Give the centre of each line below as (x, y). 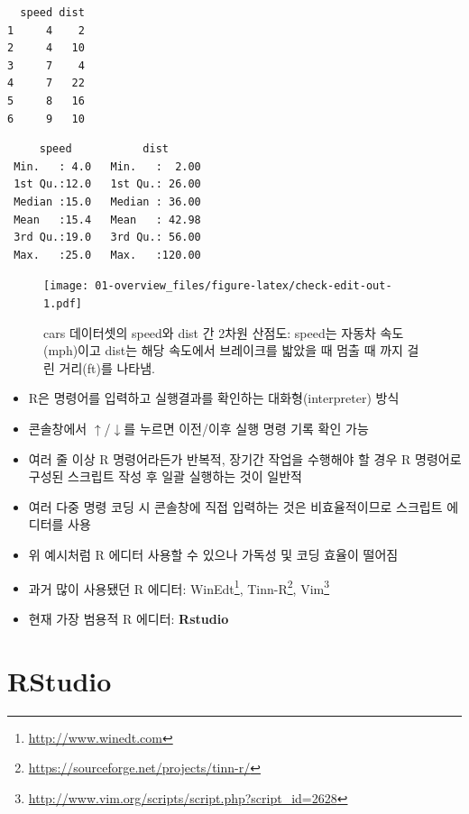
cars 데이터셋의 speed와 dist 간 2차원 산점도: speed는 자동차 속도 (224, 332)
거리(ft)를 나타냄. (107, 367)
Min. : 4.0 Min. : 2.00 (107, 166)
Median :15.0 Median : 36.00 (107, 201)
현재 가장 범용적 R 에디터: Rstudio (129, 618)
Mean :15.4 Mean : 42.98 (107, 220)
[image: (66, 286)
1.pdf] (63, 303)
